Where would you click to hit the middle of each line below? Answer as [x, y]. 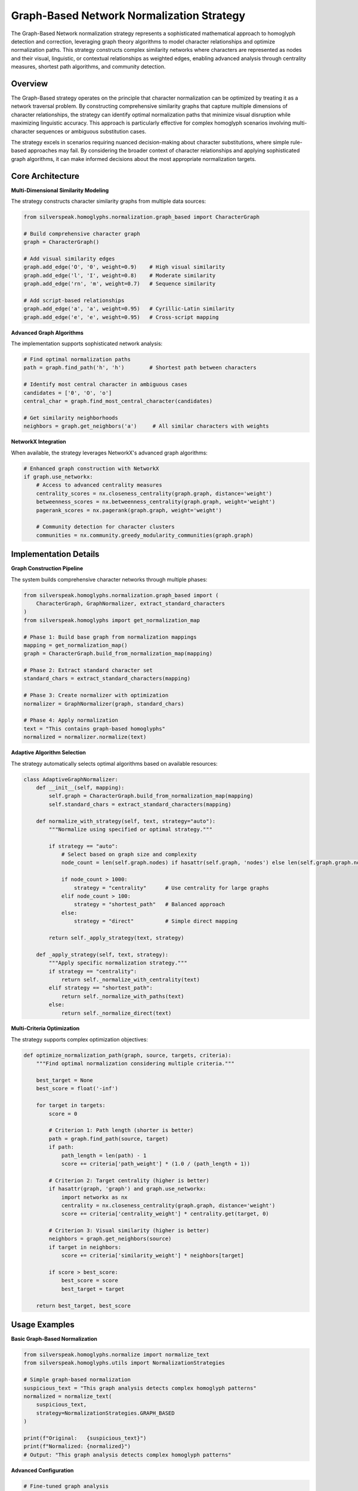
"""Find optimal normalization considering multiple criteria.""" [135, 1064]
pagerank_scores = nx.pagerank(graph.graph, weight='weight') [129, 510]
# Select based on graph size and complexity [129, 855]
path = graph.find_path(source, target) [109, 1139]
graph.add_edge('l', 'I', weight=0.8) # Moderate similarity [120, 275]
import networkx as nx [94, 1197]
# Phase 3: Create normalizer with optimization [96, 695]
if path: [61, 1147]
